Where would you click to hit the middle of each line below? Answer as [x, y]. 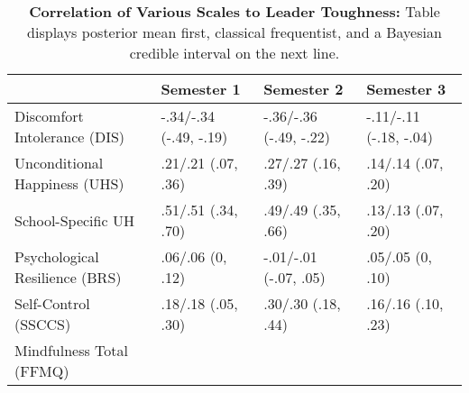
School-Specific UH [74, 220]
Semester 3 [406, 89]
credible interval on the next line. [234, 53]
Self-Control [52, 303]
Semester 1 [201, 89]
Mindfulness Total [71, 350]
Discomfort [49, 116]
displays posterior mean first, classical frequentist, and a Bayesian [234, 32]
